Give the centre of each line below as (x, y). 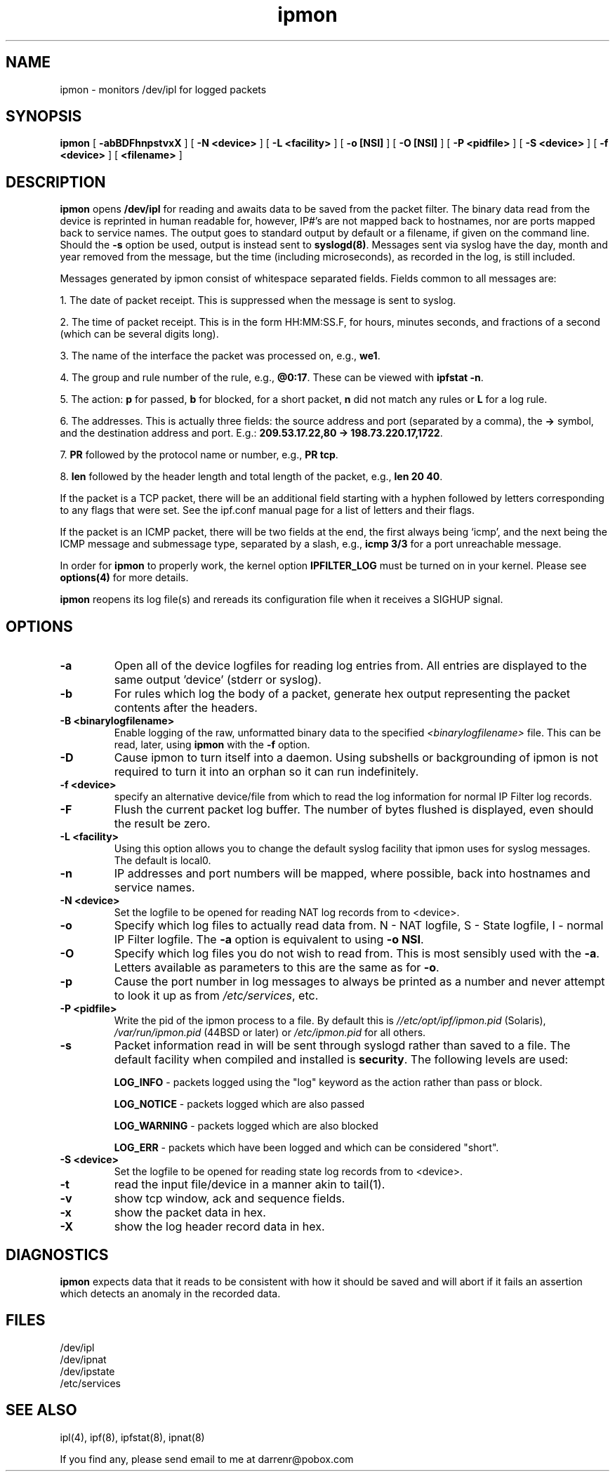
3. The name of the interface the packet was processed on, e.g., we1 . (220, 356)
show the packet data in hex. (190, 1213)
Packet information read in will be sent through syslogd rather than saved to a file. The (342, 1046)
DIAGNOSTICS (57, 1254)
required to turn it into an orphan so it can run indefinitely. (266, 772)
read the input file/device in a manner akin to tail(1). (250, 1185)
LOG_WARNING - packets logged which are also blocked (246, 1126)
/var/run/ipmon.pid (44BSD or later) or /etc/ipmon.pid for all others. (270, 1033)
